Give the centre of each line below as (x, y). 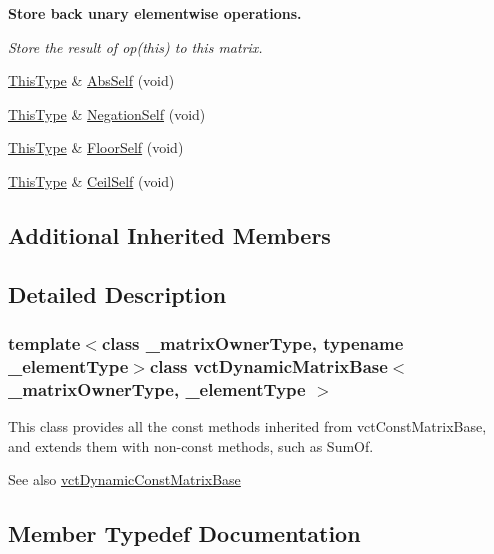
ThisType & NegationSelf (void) (107, 113)
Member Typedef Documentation (184, 533)
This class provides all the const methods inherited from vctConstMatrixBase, (247, 426)
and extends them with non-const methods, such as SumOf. (191, 445)
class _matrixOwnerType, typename (252, 343)
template (44, 343)
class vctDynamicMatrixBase (268, 365)
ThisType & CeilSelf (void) (91, 180)
